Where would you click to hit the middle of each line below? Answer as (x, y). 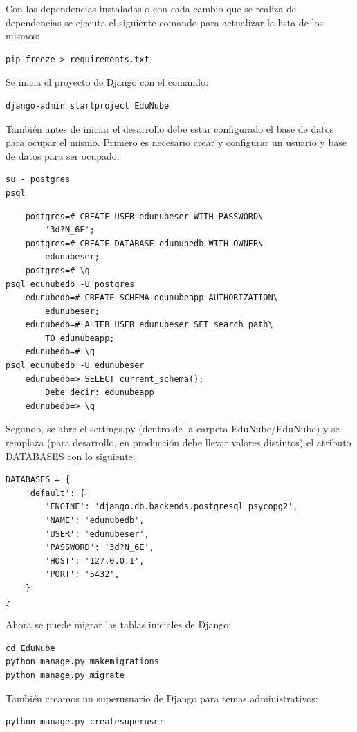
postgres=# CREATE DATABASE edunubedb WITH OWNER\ (144, 243)
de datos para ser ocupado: (63, 155)
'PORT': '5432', (82, 575)
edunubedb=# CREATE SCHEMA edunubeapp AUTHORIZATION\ (152, 298)
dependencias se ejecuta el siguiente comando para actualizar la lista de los (164, 22)
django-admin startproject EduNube (88, 106)
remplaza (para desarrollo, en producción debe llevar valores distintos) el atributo (178, 442)
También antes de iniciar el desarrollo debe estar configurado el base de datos (170, 128)
